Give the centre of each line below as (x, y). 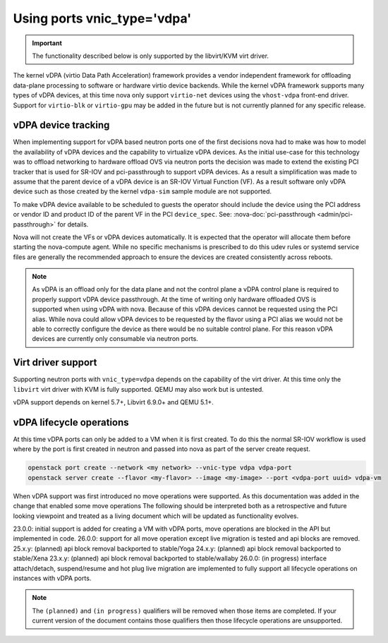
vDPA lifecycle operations (71, 422)
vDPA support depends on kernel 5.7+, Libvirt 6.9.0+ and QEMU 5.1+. (114, 402)
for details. (73, 224)
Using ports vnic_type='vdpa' (102, 18)
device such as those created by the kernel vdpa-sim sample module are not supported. (142, 191)
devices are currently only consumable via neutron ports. (115, 339)
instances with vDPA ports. (52, 578)
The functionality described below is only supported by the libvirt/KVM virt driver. (151, 56)
